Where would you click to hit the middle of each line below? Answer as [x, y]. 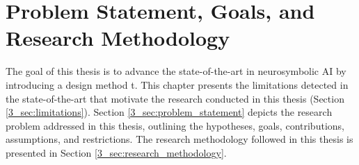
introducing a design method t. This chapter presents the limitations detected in [177, 84]
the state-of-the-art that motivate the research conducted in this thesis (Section [175, 98]
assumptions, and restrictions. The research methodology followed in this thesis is [179, 139]
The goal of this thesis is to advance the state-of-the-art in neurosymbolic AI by [176, 71]
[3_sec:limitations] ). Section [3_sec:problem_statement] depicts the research [169, 112]
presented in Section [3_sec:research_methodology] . [116, 152]
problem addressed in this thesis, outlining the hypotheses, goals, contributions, [175, 125]
